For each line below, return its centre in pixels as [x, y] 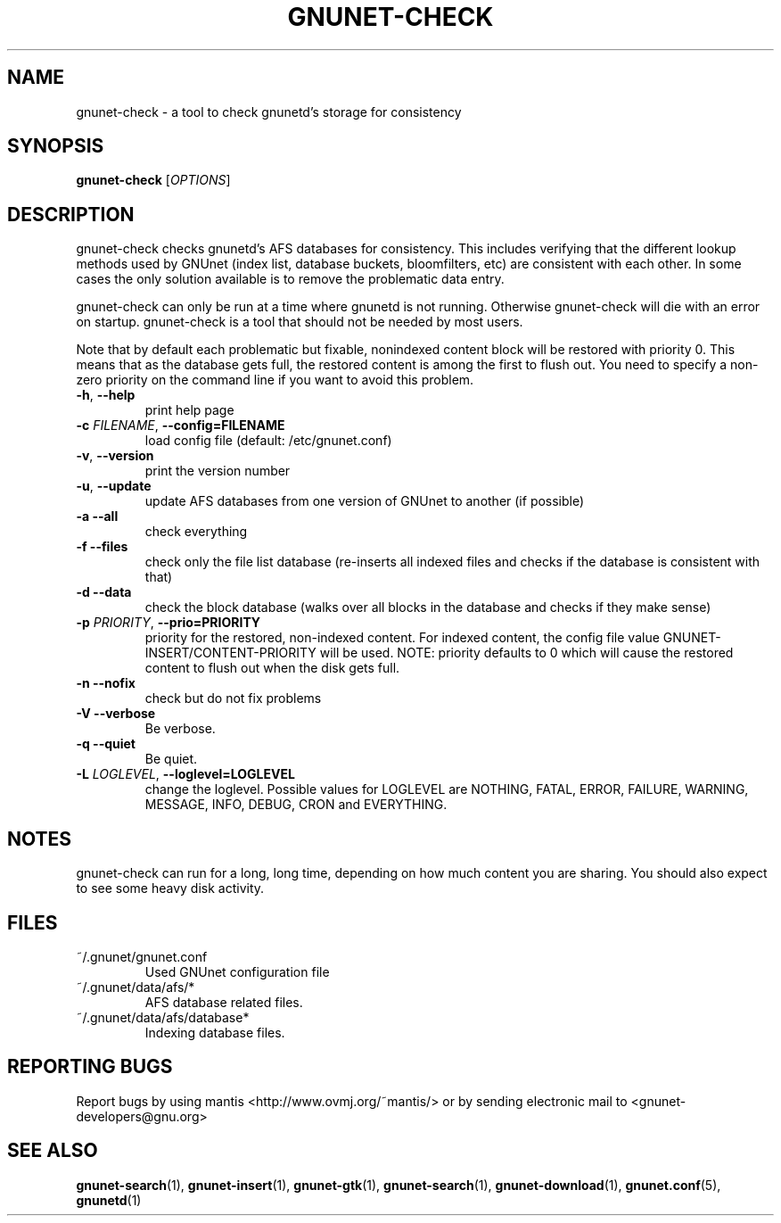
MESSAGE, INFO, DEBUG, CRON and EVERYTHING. [296, 805]
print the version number [218, 471]
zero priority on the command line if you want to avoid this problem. [275, 380]
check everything [196, 532]
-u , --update [114, 486]
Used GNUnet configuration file [237, 971]
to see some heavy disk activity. [170, 888]
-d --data [104, 592]
